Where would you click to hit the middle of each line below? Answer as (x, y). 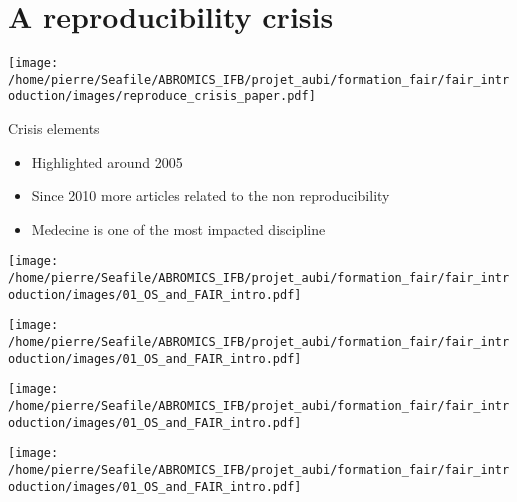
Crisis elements (54, 128)
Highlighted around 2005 (107, 161)
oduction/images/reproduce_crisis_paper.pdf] (162, 96)
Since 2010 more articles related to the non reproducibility (210, 195)
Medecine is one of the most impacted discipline (178, 228)
